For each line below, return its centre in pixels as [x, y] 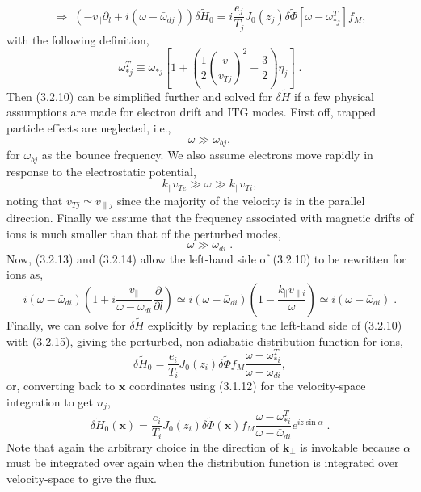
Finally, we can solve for [66, 325]
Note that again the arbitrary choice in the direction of [143, 446]
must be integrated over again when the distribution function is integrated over [203, 463]
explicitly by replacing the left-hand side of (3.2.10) [275, 325]
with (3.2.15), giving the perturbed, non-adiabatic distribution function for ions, [205, 341]
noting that [35, 200]
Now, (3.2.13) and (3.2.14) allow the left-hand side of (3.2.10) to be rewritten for [206, 258]
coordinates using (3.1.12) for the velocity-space [248, 385]
